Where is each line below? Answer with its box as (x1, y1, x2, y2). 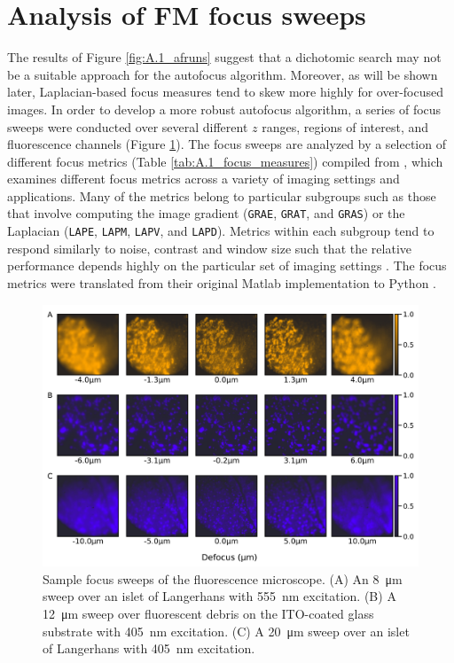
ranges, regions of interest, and (262, 117, 429, 136)
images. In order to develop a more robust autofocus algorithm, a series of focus (7, 99, 442, 118)
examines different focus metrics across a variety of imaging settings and (7, 169, 400, 188)
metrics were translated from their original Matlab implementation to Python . (7, 273, 437, 292)
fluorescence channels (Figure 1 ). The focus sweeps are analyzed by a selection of (7, 135, 446, 153)
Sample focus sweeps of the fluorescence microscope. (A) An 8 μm (43, 569, 403, 588)
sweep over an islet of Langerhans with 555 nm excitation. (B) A (43, 587, 396, 605)
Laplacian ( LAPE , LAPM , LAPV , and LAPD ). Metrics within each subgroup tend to (7, 222, 434, 240)
